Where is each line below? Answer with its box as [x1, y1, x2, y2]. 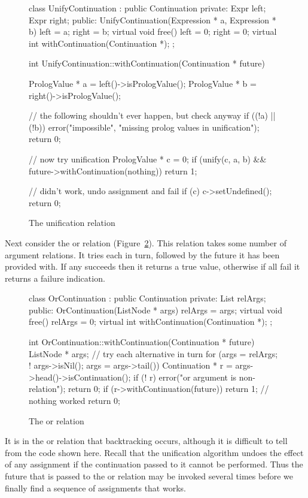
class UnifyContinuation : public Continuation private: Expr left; [29, 2, 266, 14]
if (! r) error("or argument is [133, 370, 237, 383]
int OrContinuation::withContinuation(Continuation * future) [29, 336, 255, 348]
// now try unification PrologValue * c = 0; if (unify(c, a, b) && [29, 152, 267, 165]
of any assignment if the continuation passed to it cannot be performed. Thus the [5, 458, 303, 470]
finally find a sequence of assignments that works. [5, 481, 186, 494]
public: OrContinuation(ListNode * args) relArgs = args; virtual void [29, 303, 282, 316]
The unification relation [29, 216, 115, 229]
